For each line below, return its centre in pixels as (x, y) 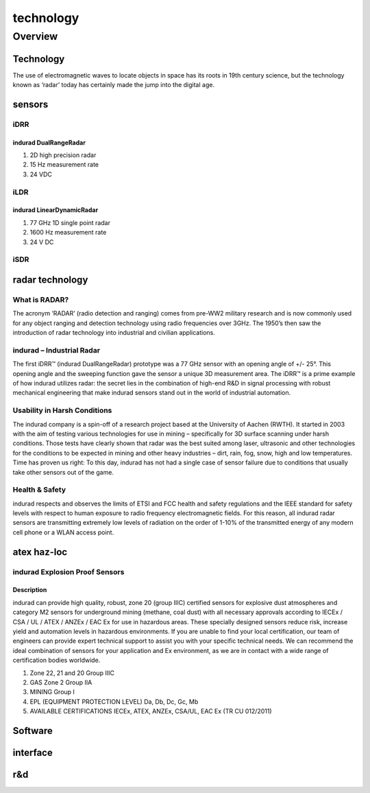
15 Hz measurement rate (64, 165)
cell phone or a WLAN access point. (63, 532)
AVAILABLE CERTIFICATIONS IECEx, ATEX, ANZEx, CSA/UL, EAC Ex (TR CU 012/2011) (151, 711)
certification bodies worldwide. (57, 660)
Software (33, 731)
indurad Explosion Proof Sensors (69, 571)
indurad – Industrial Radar (57, 350)
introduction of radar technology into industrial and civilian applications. (114, 333)
